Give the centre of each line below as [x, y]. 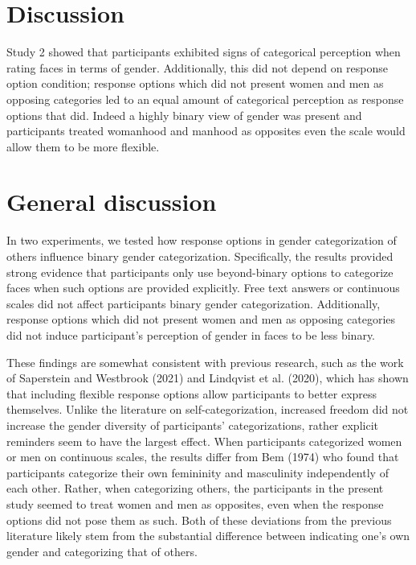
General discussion [112, 202]
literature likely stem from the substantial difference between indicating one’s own [208, 536]
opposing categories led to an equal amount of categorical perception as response [205, 99]
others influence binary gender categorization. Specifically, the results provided [200, 256]
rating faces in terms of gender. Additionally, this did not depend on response [198, 67]
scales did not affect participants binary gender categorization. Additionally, [194, 303]
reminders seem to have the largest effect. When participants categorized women [204, 441]
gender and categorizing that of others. [102, 551]
